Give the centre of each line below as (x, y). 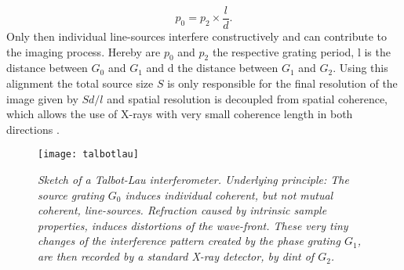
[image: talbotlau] (88, 155)
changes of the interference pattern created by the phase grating (189, 241)
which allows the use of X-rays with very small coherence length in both (180, 114)
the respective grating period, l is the (301, 51)
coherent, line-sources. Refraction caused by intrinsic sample (182, 210)
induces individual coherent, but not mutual (229, 194)
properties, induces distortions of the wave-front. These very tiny (193, 225)
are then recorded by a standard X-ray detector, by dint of (176, 256)
